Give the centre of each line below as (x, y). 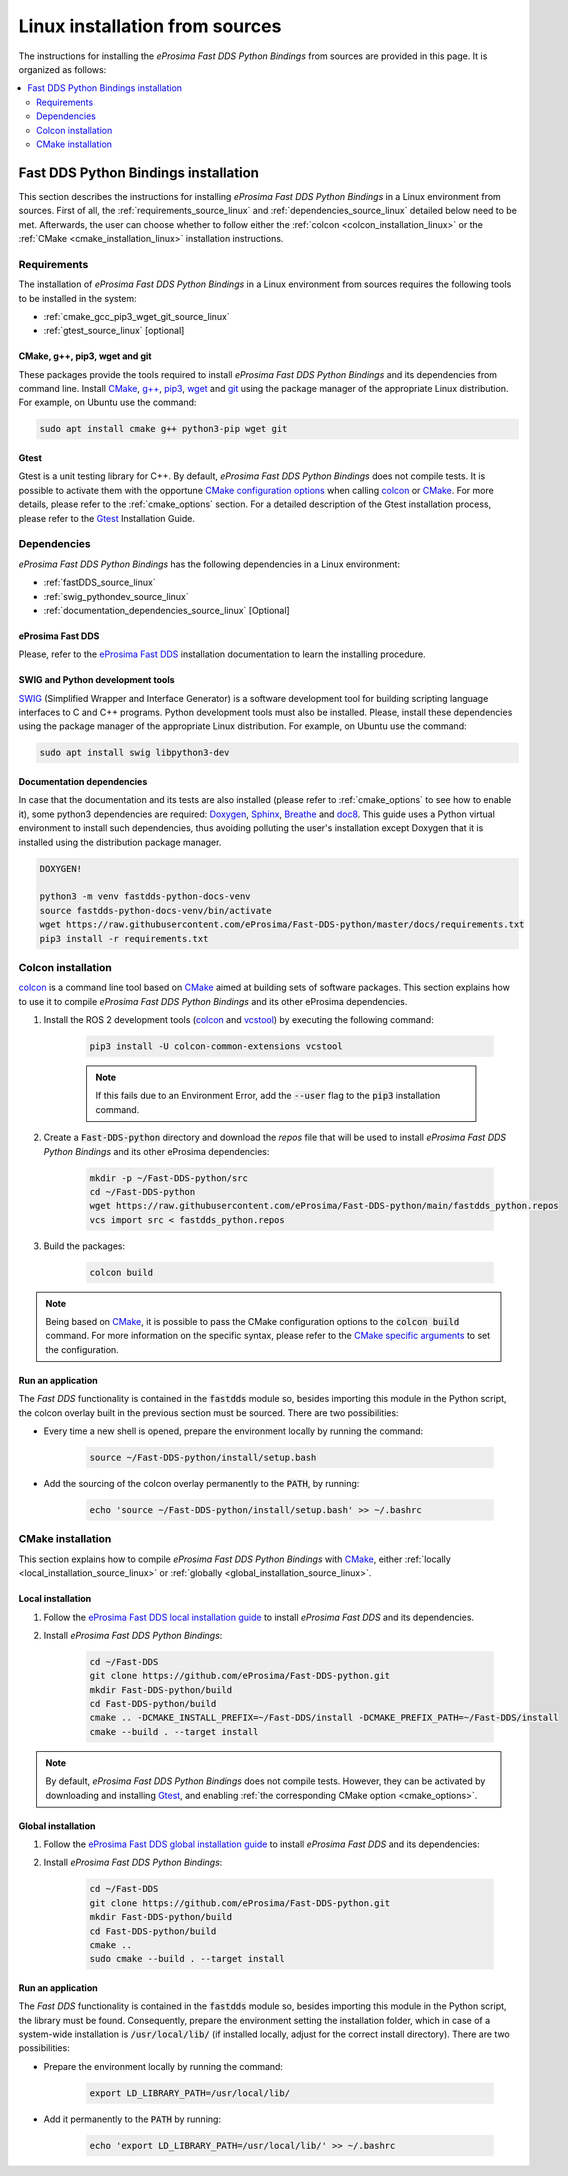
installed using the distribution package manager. (120, 842)
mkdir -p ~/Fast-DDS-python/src (169, 1178)
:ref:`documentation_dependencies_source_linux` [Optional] (166, 610)
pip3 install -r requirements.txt (124, 938)
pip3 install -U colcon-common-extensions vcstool (216, 1046)
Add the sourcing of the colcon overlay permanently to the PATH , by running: (201, 1484)
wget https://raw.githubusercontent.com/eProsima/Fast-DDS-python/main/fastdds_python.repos (324, 1206)
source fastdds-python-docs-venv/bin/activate (155, 910)
